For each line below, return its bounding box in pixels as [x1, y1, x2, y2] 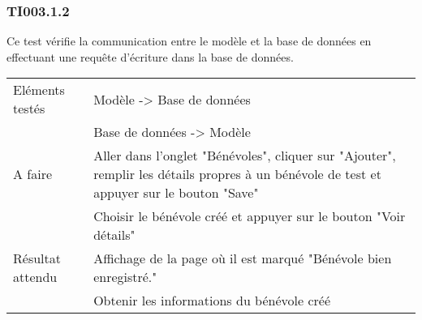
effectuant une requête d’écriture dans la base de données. [6, 48, 294, 65]
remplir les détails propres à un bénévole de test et [93, 164, 381, 184]
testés [13, 99, 45, 118]
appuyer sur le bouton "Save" [93, 183, 259, 203]
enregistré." [93, 267, 157, 287]
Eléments [13, 80, 65, 100]
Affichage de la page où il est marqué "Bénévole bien [93, 249, 392, 268]
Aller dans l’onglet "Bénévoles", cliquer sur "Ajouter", [93, 146, 396, 165]
